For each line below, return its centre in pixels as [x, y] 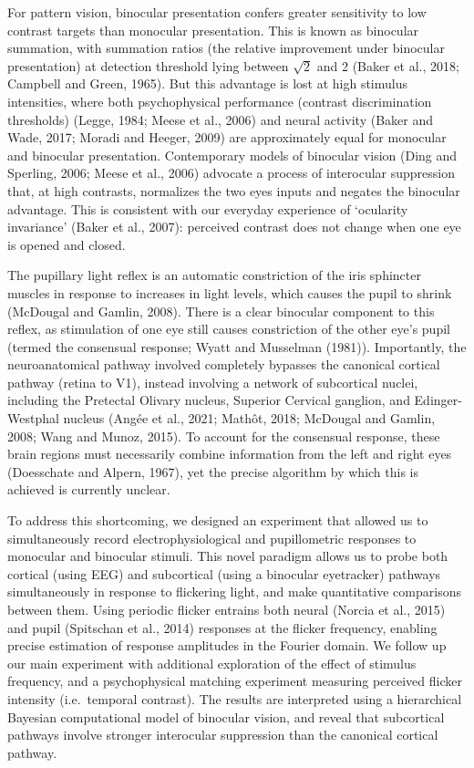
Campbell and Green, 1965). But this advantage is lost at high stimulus [207, 83]
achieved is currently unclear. [89, 489]
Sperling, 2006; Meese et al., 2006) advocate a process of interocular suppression [232, 173]
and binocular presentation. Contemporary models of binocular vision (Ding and [232, 155]
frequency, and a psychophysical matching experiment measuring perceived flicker [235, 681]
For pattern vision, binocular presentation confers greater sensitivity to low [217, 12]
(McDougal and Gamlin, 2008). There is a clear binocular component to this [221, 311]
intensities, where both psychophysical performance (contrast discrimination [220, 101]
